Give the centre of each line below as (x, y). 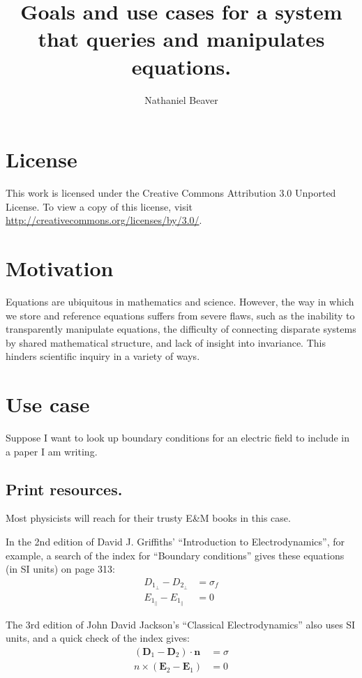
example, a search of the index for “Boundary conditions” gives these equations (175, 555)
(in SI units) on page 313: (60, 569)
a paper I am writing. (52, 451)
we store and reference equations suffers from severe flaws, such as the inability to (180, 315)
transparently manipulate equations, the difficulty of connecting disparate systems (181, 329)
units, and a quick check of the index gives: (98, 638)
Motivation (60, 268)
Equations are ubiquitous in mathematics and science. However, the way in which (180, 301)
